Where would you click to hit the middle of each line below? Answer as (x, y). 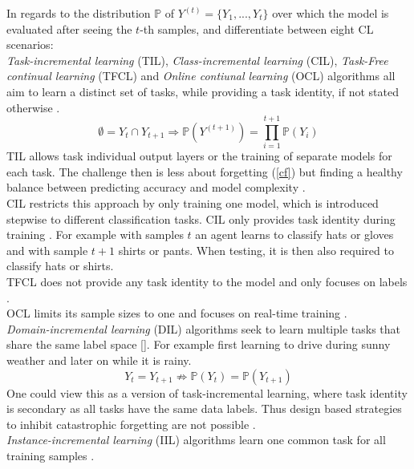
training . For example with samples (95, 234)
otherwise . (33, 107)
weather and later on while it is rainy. (99, 360)
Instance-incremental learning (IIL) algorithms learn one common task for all (196, 440)
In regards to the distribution (79, 13)
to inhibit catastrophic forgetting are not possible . (131, 424)
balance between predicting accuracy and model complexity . (156, 187)
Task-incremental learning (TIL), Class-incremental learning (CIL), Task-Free (197, 60)
